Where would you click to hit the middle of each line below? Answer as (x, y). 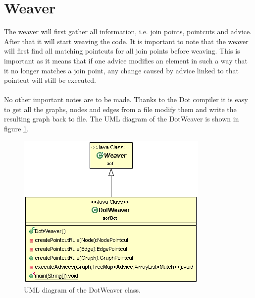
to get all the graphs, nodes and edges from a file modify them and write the (120, 109)
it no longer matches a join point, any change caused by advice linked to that (121, 70)
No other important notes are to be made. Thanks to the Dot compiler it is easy (126, 99)
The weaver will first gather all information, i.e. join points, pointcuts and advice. (128, 31)
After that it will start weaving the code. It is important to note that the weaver (126, 41)
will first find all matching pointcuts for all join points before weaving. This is (122, 51)
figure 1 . (16, 129)
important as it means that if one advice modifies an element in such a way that (126, 60)
